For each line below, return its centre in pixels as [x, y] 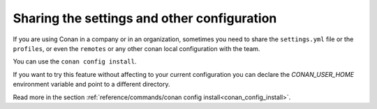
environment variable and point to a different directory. [91, 85]
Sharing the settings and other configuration [145, 18]
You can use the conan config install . [75, 61]
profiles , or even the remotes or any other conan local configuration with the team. [136, 48]
